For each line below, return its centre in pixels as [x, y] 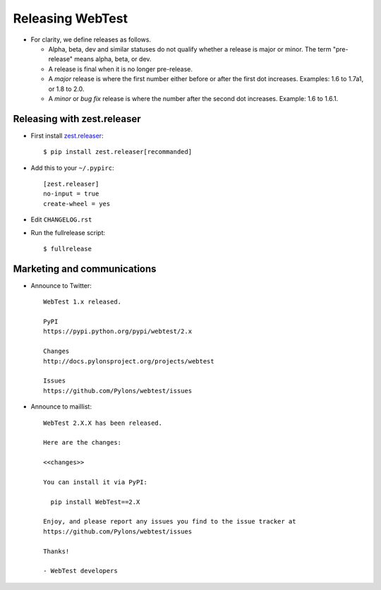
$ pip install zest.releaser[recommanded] [118, 152]
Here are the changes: [83, 442]
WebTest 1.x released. [83, 302]
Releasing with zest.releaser [77, 119]
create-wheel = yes [77, 204]
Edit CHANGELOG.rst [61, 219]
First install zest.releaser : [67, 136]
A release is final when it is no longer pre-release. [121, 69]
